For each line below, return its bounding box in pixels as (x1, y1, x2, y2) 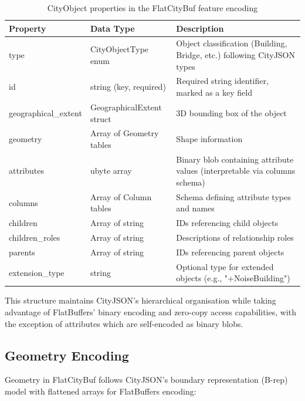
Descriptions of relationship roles (176, 231, 294, 244)
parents (9, 245, 35, 258)
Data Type (90, 22, 135, 34)
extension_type (9, 266, 65, 278)
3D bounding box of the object (176, 106, 287, 119)
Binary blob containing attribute (176, 153, 294, 165)
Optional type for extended (176, 260, 274, 272)
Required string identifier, (176, 75, 269, 87)
